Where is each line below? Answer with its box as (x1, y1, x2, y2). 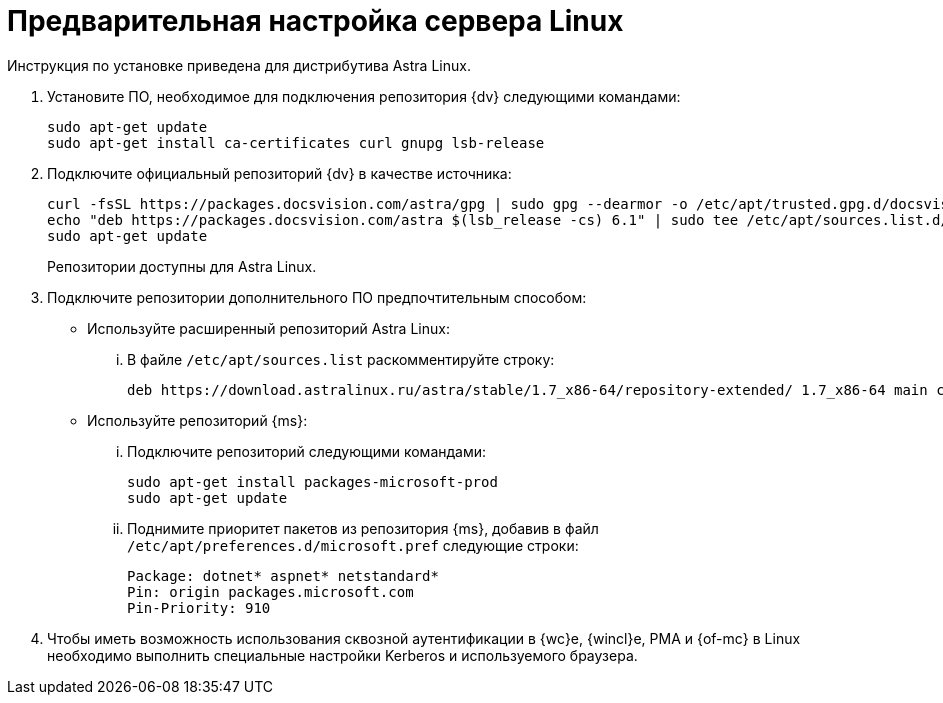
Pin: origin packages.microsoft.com (127, 583, 414, 600)
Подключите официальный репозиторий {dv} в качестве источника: (47, 164, 512, 182)
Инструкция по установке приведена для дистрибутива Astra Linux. (7, 56, 471, 74)
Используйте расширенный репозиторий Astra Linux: (87, 319, 450, 337)
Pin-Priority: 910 (127, 599, 271, 616)
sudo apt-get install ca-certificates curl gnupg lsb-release (47, 134, 545, 151)
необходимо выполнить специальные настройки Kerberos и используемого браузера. (47, 646, 638, 664)
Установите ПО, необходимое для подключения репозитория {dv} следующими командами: (47, 87, 681, 105)
